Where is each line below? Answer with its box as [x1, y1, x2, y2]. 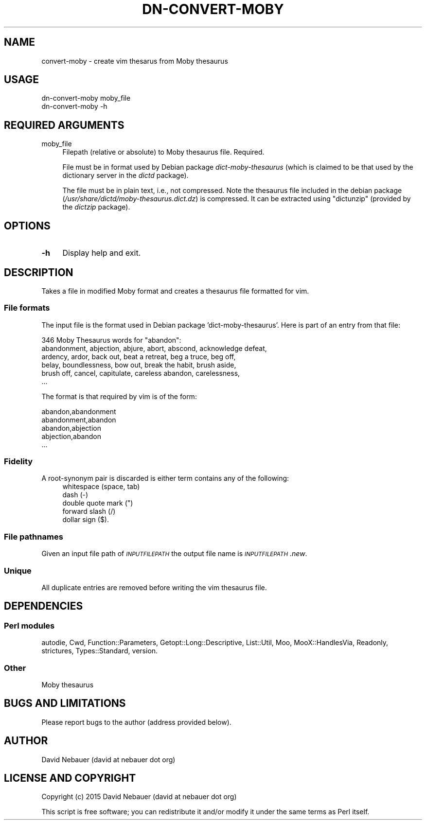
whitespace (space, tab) [62, 482, 140, 491]
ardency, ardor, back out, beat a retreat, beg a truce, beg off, [41, 352, 236, 361]
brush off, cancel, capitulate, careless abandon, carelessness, [41, 368, 240, 377]
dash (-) [62, 491, 89, 499]
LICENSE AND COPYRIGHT [4, 772, 136, 785]
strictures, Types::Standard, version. [41, 647, 158, 655]
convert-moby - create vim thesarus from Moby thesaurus [41, 56, 228, 65]
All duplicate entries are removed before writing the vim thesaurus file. [41, 583, 267, 592]
